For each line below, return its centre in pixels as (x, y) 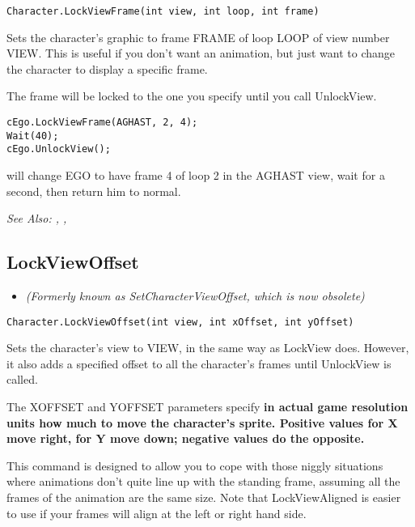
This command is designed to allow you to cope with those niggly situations (195, 465)
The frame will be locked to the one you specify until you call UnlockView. (192, 96)
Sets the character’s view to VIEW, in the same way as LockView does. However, (208, 348)
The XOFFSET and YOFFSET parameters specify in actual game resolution (207, 407)
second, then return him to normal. (94, 191)
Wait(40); (33, 136)
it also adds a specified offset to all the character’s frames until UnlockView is (199, 363)
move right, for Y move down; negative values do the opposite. (186, 438)
